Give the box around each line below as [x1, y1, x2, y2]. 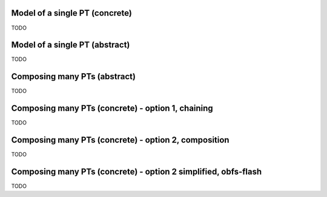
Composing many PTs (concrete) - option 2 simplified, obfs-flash [11, 166, 262, 176]
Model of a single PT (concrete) [11, 8, 133, 18]
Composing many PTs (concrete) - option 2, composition [11, 135, 230, 145]
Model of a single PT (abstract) [11, 40, 130, 50]
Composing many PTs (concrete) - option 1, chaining [11, 103, 213, 114]
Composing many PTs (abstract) [11, 71, 136, 82]
